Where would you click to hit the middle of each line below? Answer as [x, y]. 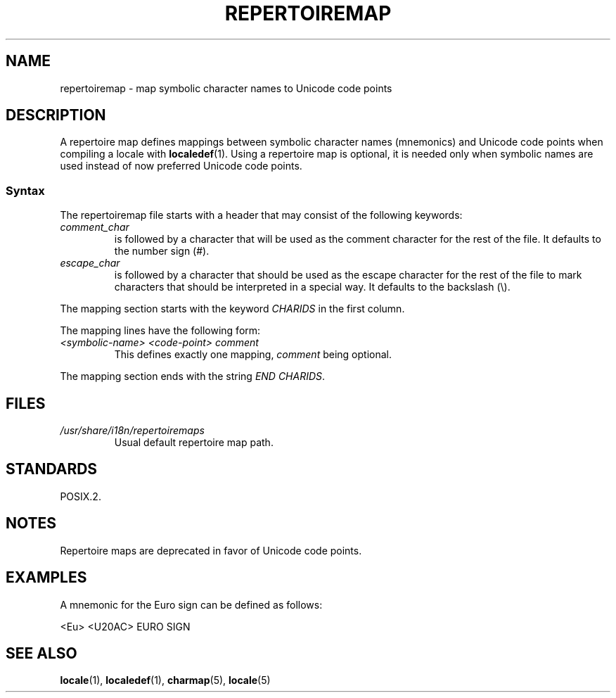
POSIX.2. [81, 496]
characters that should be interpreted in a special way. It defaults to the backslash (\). [312, 287]
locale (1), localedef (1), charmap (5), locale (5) [165, 680]
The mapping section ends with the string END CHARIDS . [193, 376]
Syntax [25, 190]
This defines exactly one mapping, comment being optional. [253, 355]
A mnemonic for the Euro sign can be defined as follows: [191, 604]
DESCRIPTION [56, 115]
